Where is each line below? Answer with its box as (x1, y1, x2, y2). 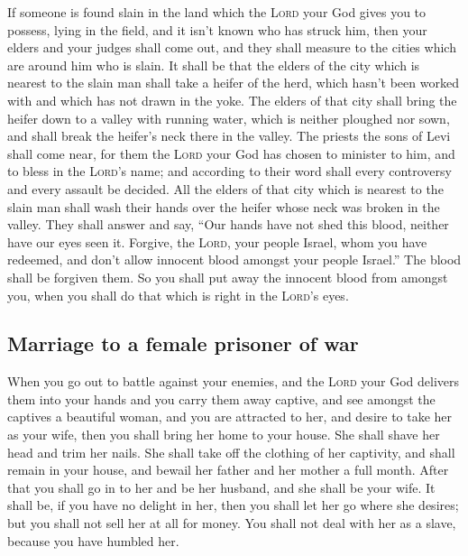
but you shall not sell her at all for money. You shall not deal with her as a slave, (7, 514, 456, 533)
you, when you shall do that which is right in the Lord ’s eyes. (7, 285, 349, 304)
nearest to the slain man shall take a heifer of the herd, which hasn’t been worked (7, 73, 459, 92)
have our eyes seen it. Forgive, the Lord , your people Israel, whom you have (7, 232, 427, 251)
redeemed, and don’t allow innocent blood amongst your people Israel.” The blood (7, 250, 462, 269)
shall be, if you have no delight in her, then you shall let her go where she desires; (7, 496, 459, 514)
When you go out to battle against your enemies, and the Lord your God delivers (7, 372, 459, 391)
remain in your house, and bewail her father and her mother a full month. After (7, 460, 449, 479)
